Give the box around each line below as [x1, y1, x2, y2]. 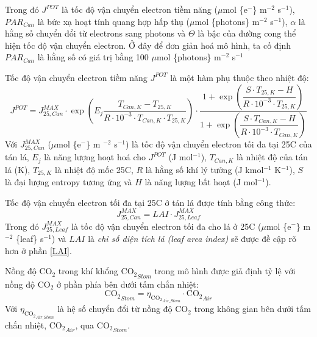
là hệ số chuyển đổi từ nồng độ [57, 302, 173, 315]
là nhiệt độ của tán [237, 151, 308, 163]
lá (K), [5, 163, 30, 176]
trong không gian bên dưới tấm [194, 302, 311, 315]
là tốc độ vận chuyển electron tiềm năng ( [62, 3, 218, 15]
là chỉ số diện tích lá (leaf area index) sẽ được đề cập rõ [88, 232, 296, 245]
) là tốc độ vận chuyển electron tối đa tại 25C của [125, 138, 312, 151]
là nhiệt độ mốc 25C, [55, 163, 134, 176]
